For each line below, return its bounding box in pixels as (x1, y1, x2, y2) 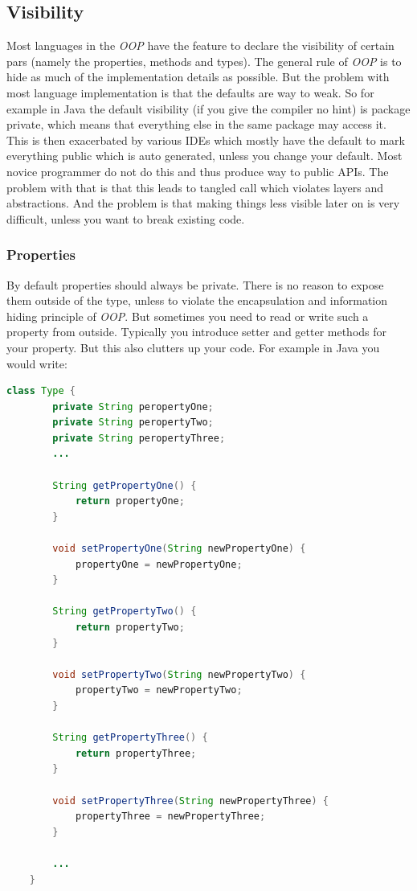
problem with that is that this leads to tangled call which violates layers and (6, 179, 384, 195)
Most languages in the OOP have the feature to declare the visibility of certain (6, 37, 395, 54)
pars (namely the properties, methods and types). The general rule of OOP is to (6, 52, 402, 69)
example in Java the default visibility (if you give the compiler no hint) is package (6, 100, 411, 117)
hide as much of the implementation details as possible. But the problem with (6, 68, 390, 85)
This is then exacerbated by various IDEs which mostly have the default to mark (6, 131, 405, 148)
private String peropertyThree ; (52, 432, 226, 444)
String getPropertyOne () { (52, 479, 197, 491)
